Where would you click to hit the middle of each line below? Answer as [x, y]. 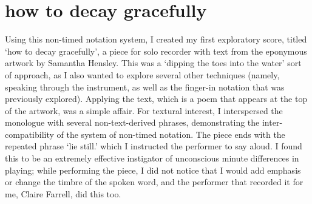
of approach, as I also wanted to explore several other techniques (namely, [142, 74]
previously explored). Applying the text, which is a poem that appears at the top [156, 99]
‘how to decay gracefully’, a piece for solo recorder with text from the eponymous [156, 51]
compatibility [29, 134]
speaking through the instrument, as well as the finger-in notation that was [145, 87]
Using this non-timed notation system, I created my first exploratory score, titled [156, 39]
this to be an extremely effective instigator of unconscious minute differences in [152, 158]
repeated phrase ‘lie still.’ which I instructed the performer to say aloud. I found [154, 146]
